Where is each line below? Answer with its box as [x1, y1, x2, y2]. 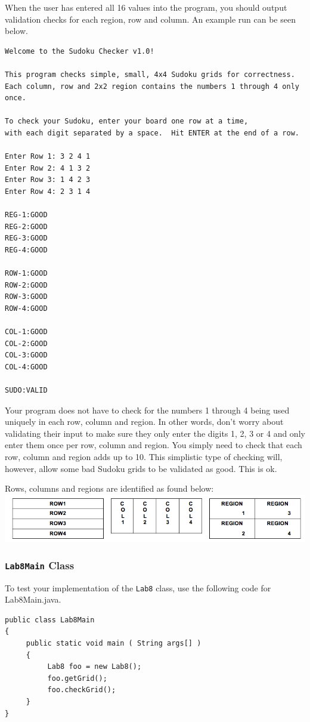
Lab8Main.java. [5, 593, 61, 606]
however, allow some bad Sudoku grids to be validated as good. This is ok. [5, 462, 277, 474]
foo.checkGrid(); [47, 686, 116, 695]
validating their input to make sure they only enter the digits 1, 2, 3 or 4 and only [5, 427, 305, 439]
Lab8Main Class [5, 557, 75, 572]
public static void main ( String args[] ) [26, 639, 201, 647]
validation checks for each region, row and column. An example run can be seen [5, 13, 296, 25]
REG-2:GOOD [5, 222, 48, 231]
